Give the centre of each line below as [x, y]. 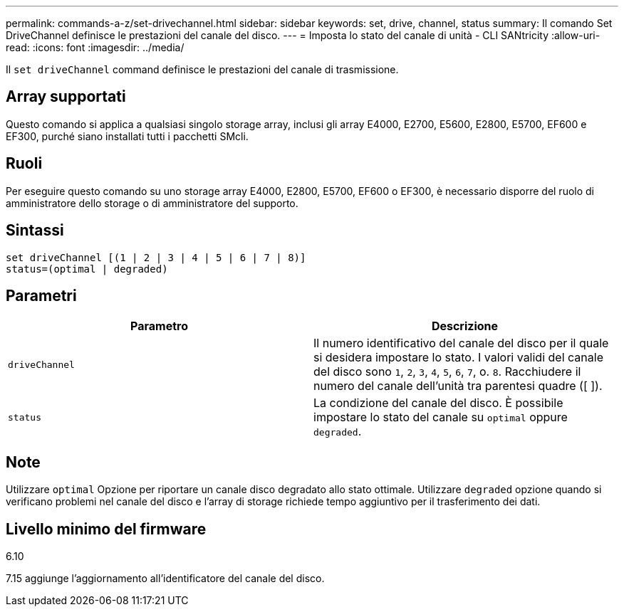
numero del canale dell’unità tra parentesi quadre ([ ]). [458, 386]
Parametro [159, 326]
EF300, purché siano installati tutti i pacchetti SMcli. [127, 136]
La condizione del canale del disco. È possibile [438, 403]
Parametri [41, 295]
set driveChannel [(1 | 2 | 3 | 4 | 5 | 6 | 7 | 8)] [156, 257]
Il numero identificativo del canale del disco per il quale [461, 343]
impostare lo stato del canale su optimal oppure [441, 417]
